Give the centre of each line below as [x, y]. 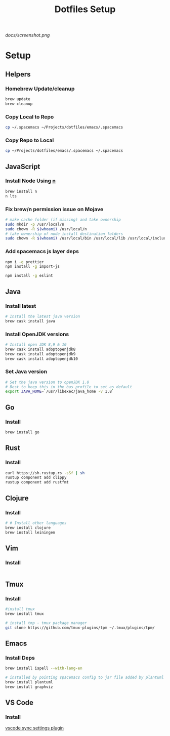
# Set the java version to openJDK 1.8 [47, 382]
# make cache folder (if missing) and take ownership [63, 219]
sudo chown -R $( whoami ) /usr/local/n [46, 229]
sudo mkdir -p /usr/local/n [35, 224]
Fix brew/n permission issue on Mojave [54, 209]
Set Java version [26, 372]
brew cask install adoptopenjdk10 [42, 359]
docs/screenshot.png [28, 35]
